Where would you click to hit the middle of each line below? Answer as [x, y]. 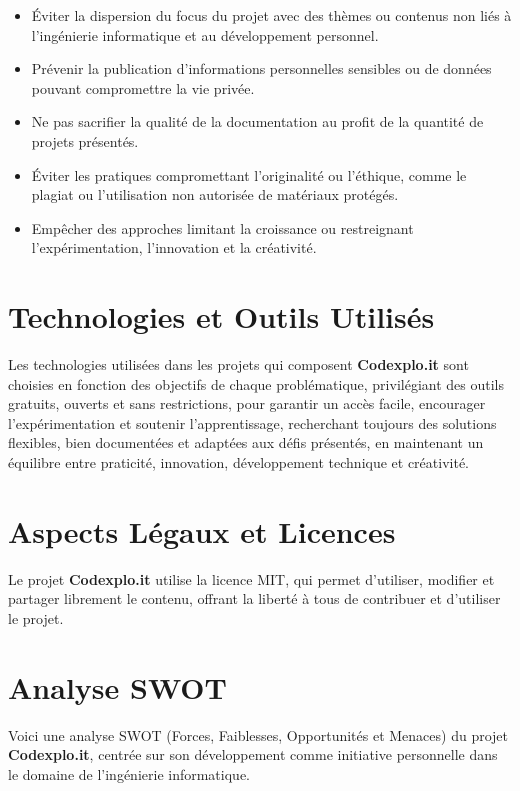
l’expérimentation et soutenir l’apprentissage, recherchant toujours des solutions [252, 422]
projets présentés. [85, 140]
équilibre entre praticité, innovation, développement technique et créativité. [239, 462]
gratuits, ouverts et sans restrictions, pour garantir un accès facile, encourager [247, 403]
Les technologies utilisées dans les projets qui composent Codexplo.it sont [238, 364]
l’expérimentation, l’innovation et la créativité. [174, 247]
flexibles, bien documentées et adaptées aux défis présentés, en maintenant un [246, 442]
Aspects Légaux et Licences [202, 530]
